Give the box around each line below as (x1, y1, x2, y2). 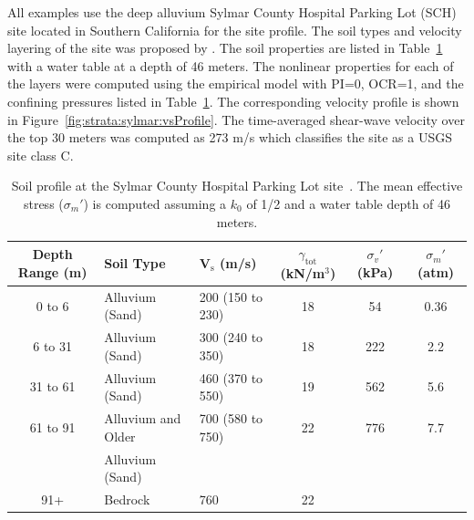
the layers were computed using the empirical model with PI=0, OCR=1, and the (7, 74, 464, 93)
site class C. (7, 145, 74, 164)
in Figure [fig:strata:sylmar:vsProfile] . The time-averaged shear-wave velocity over (7, 109, 465, 129)
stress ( (23, 193, 64, 213)
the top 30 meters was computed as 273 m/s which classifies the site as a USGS (7, 128, 452, 147)
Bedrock (104, 489, 150, 508)
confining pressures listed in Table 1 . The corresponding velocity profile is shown (7, 91, 459, 110)
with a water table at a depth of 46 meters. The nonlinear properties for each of (7, 56, 454, 75)
